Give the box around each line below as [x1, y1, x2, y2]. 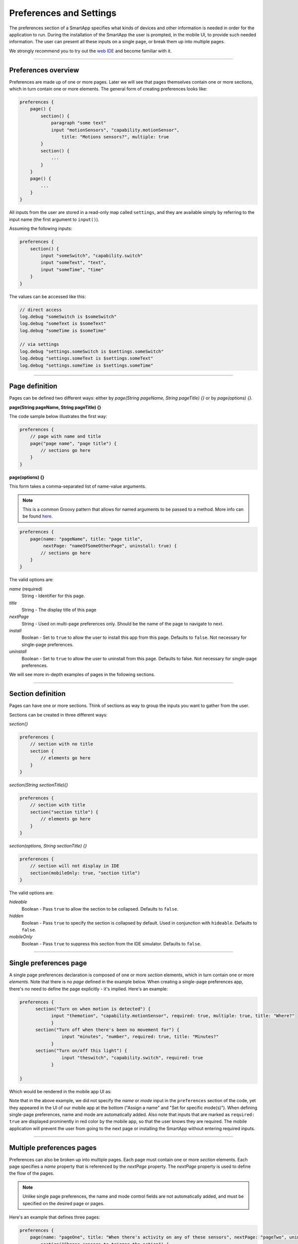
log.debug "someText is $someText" [19, 321, 106, 326]
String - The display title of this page [21, 607, 97, 613]
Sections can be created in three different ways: [9, 712, 108, 718]
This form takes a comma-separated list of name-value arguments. [9, 483, 147, 490]
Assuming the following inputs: [9, 225, 73, 231]
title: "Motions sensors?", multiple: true [61, 134, 169, 139]
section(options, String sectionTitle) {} [9, 842, 87, 848]
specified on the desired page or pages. [22, 1200, 105, 1206]
